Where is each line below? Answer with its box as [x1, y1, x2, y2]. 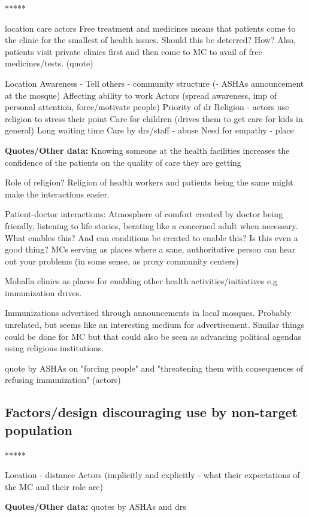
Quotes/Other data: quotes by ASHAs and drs [5, 500, 186, 513]
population [5, 420, 73, 439]
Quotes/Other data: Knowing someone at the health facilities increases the [5, 144, 290, 156]
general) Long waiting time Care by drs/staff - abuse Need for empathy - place [5, 124, 294, 136]
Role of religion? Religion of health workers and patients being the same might [5, 176, 293, 188]
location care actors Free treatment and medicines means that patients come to [5, 22, 296, 34]
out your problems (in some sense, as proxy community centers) [5, 254, 239, 267]
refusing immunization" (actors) [5, 373, 121, 386]
